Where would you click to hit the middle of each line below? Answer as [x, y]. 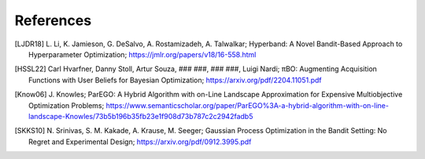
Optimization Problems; [67, 105]
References [53, 20]
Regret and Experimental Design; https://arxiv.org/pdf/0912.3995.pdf [140, 142]
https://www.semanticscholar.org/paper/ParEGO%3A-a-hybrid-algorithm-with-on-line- [248, 105]
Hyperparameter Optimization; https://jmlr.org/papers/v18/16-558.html [142, 54]
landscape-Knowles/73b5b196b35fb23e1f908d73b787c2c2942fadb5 [141, 116]
